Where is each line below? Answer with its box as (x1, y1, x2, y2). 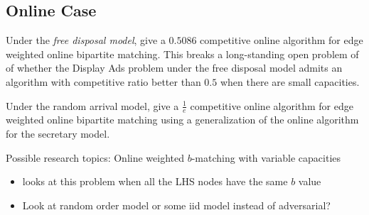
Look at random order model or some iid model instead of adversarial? (22, 197, 331, 212)
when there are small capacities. (220, 74, 360, 89)
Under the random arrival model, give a (6, 98, 179, 113)
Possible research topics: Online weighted (6, 150, 185, 165)
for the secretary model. (6, 126, 110, 140)
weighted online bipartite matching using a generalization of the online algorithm (6, 112, 359, 127)
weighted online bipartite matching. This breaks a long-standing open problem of (6, 46, 359, 61)
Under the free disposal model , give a (6, 33, 166, 48)
